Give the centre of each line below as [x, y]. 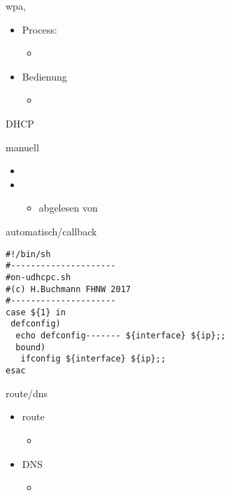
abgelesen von [68, 208]
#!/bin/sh [28, 254]
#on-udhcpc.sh [38, 277]
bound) [31, 347]
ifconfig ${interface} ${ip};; [93, 359]
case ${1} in [36, 312]
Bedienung [44, 76]
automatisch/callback [51, 231]
